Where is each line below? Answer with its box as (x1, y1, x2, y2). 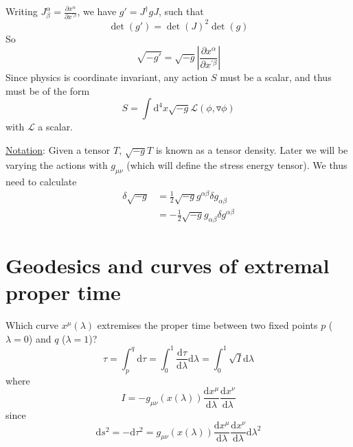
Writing (5, 4, 38, 18)
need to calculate (5, 174, 77, 188)
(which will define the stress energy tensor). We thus (126, 157, 348, 172)
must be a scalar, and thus (220, 70, 332, 84)
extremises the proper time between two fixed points (97, 318, 318, 332)
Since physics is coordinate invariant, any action (5, 70, 208, 84)
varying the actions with (5, 157, 108, 172)
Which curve (5, 318, 59, 332)
